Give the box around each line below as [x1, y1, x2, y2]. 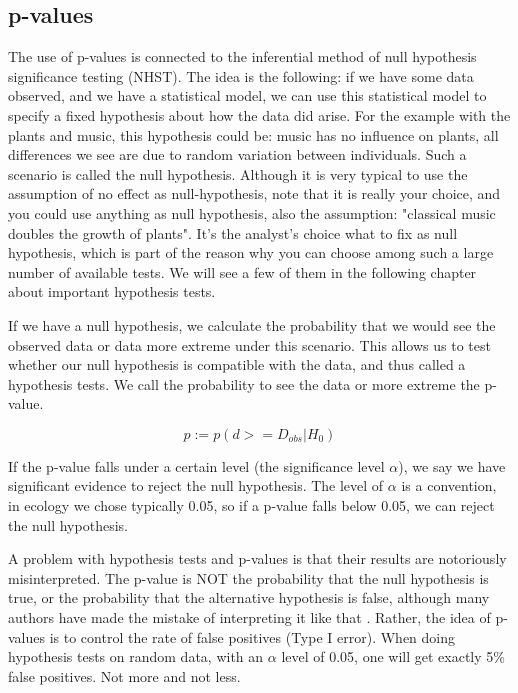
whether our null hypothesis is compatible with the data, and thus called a [8, 354, 466, 375]
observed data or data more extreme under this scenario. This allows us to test [8, 334, 491, 355]
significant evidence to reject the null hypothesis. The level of [8, 475, 384, 496]
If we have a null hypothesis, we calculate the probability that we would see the [8, 314, 496, 335]
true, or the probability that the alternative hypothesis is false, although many [8, 587, 490, 608]
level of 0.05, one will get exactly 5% [281, 646, 505, 667]
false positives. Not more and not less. [8, 665, 241, 686]
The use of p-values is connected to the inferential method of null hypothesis [8, 46, 477, 67]
